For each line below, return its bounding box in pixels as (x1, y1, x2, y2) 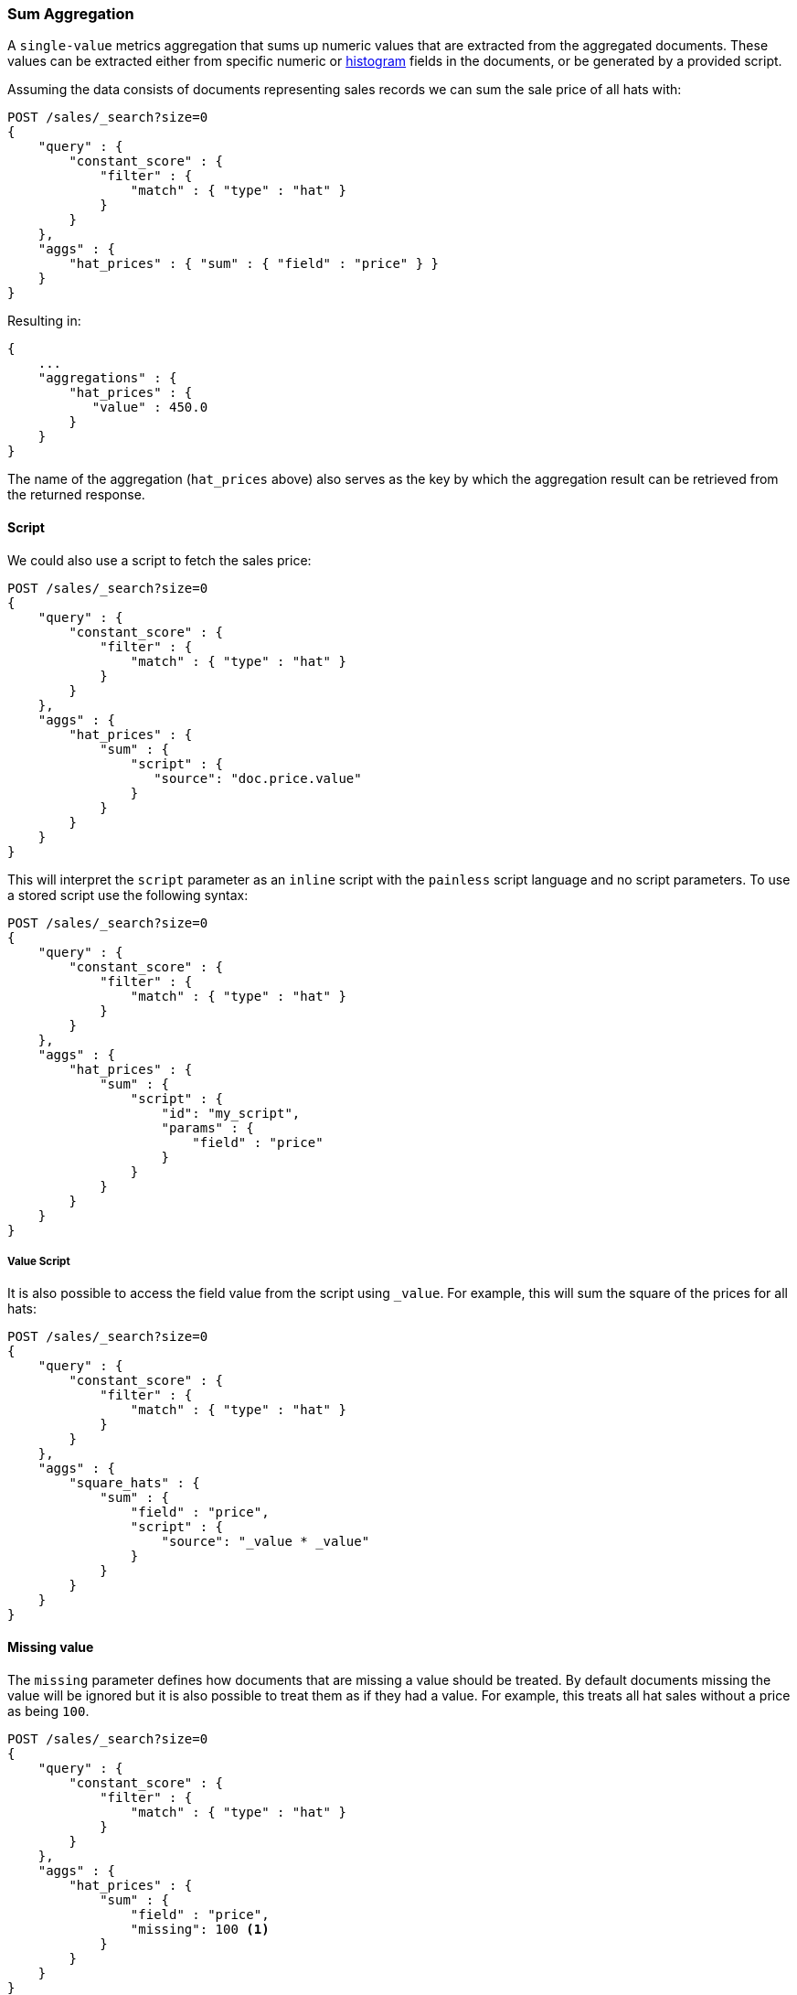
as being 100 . (7, 1702, 90, 1719)
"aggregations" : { (37, 370, 177, 386)
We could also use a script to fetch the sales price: (7, 552, 312, 568)
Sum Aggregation (7, 5, 134, 23)
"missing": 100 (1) (130, 1921, 270, 1936)
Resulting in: (7, 313, 81, 329)
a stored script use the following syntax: (7, 886, 249, 903)
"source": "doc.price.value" (154, 770, 362, 786)
